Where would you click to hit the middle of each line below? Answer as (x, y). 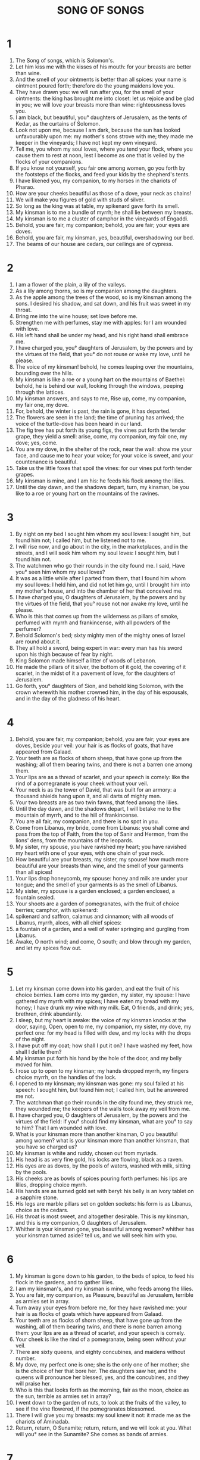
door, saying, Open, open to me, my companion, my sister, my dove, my (103, 1026)
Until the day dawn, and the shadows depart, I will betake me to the (98, 808)
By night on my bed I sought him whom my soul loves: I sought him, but (103, 534)
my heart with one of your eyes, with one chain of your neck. (90, 853)
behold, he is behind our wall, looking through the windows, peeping (99, 385)
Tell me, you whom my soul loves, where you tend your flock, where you (104, 149)
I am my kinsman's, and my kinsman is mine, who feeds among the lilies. (104, 1288)
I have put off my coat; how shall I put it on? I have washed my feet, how (104, 1045)
